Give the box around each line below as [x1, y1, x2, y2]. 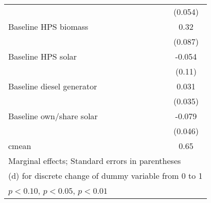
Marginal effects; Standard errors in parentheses [8, 155, 181, 167]
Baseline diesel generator [8, 80, 97, 92]
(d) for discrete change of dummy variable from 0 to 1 [8, 170, 203, 181]
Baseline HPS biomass [8, 21, 89, 32]
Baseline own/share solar [8, 110, 98, 122]
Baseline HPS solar [8, 50, 77, 62]
